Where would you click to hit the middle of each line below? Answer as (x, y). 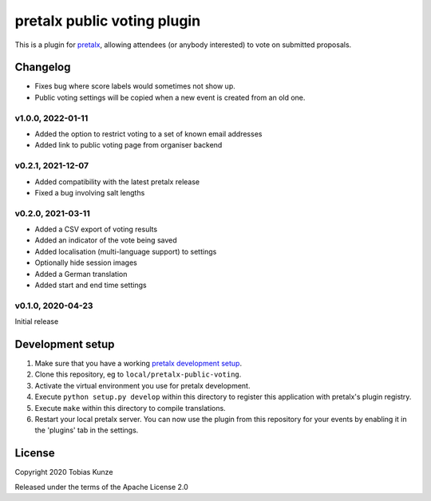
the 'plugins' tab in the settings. (87, 430)
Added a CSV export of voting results (96, 229)
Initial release (37, 322)
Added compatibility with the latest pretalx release (117, 181)
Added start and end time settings (91, 285)
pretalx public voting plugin (108, 21)
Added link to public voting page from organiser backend (129, 145)
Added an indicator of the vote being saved (106, 240)
